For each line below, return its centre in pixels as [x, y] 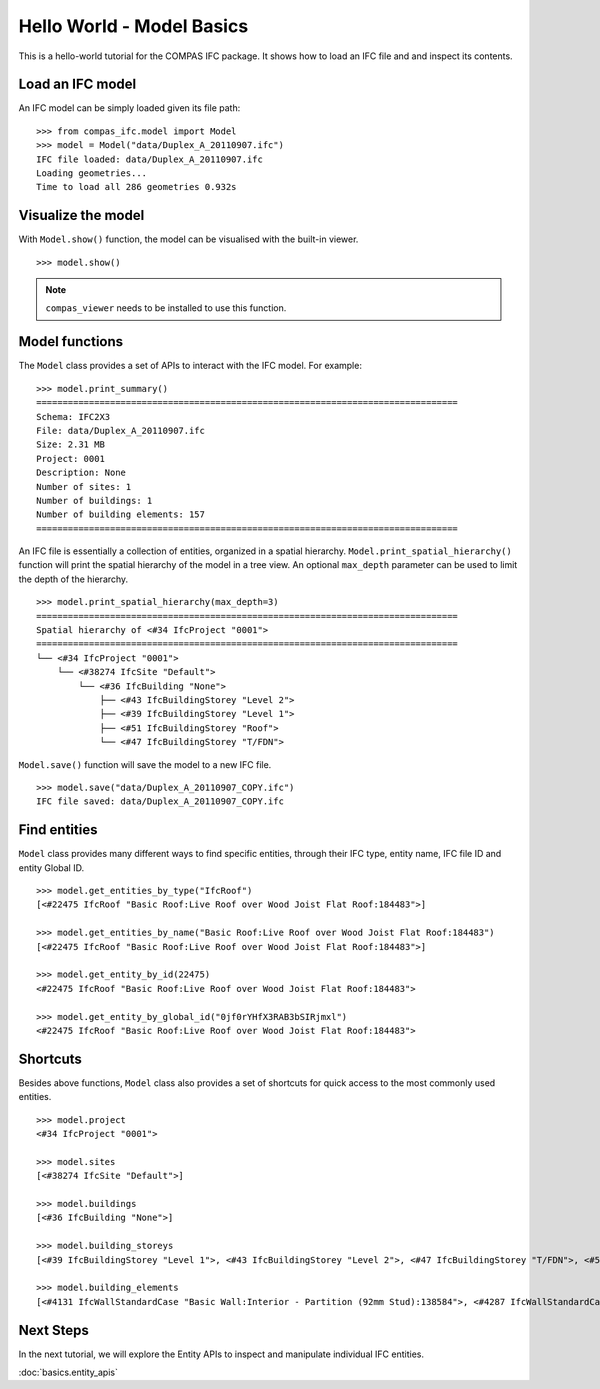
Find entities [58, 830]
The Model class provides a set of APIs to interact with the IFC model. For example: [190, 366]
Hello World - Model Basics [133, 26]
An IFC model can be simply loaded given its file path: [129, 108]
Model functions [71, 341]
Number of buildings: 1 [94, 500]
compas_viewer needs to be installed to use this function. [166, 308]
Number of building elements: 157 [120, 514]
